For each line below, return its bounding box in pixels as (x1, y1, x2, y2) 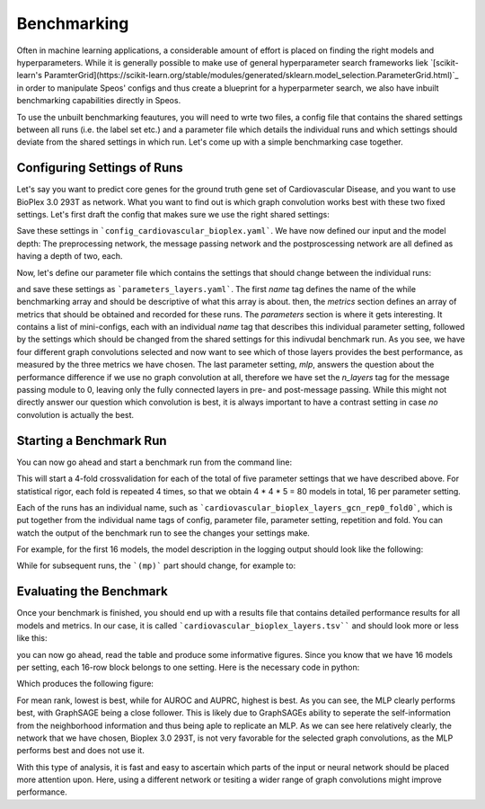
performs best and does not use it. (16, 745, 145, 756)
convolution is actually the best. (16, 409, 135, 420)
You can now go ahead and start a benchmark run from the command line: (16, 457, 292, 467)
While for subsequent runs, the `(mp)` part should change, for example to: (16, 560, 296, 571)
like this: (16, 633, 48, 644)
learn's (16, 70, 42, 81)
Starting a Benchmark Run (16, 432, 167, 449)
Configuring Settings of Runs (16, 160, 183, 175)
